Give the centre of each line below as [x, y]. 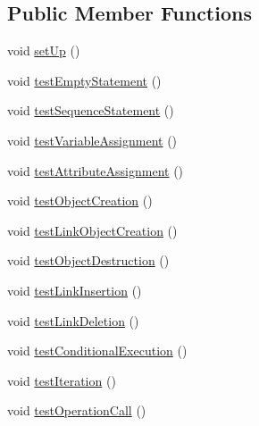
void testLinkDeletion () [73, 320]
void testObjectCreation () [80, 200]
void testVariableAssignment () [92, 140]
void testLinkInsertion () [75, 290]
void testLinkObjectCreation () [92, 230]
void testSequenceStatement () [91, 110]
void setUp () [44, 50]
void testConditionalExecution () [97, 351]
